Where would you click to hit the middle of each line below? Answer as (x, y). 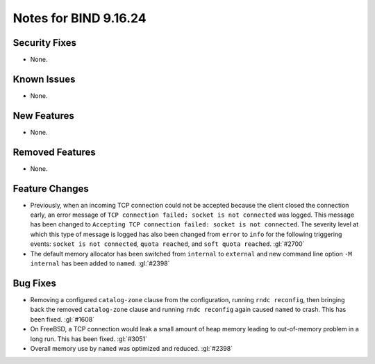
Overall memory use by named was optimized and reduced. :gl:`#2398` (131, 348)
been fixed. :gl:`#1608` (62, 319)
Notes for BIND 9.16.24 (80, 18)
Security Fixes (44, 43)
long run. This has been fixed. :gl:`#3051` (89, 339)
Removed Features (55, 152)
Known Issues (44, 79)
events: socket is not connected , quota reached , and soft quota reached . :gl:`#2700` (167, 244)
